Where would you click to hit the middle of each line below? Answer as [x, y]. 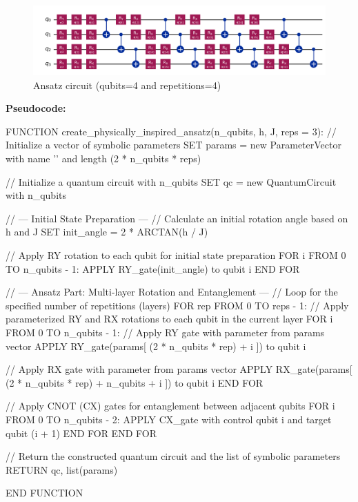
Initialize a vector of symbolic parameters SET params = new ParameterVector [173, 145]
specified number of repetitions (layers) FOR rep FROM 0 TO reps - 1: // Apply [177, 305]
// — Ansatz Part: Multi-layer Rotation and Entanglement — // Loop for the [172, 292]
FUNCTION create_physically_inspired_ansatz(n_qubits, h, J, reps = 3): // [171, 131]
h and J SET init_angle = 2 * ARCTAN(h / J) [107, 232]
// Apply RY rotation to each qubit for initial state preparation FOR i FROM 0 [176, 254]
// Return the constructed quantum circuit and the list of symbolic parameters [173, 456]
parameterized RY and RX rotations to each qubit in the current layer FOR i [169, 319]
